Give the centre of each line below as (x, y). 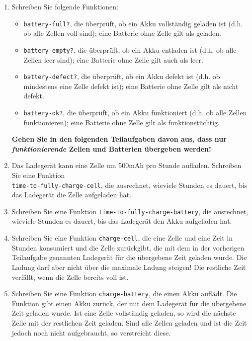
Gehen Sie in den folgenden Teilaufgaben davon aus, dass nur (119, 139)
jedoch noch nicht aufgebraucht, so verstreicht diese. (91, 332)
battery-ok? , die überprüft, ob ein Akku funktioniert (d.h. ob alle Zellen (135, 112)
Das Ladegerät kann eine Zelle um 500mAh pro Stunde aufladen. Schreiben (126, 165)
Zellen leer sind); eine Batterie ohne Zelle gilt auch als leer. (113, 59)
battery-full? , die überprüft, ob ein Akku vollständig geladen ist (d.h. (133, 23)
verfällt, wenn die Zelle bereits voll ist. (70, 277)
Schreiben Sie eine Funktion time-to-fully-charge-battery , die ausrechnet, (130, 211)
